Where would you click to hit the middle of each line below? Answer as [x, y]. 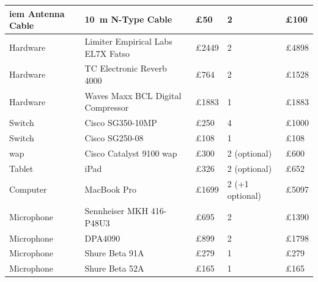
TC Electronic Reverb [126, 68]
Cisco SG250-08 [114, 138]
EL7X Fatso [107, 53]
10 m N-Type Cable [128, 19]
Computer [28, 189]
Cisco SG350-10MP [121, 123]
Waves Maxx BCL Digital [133, 95]
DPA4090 [102, 238]
